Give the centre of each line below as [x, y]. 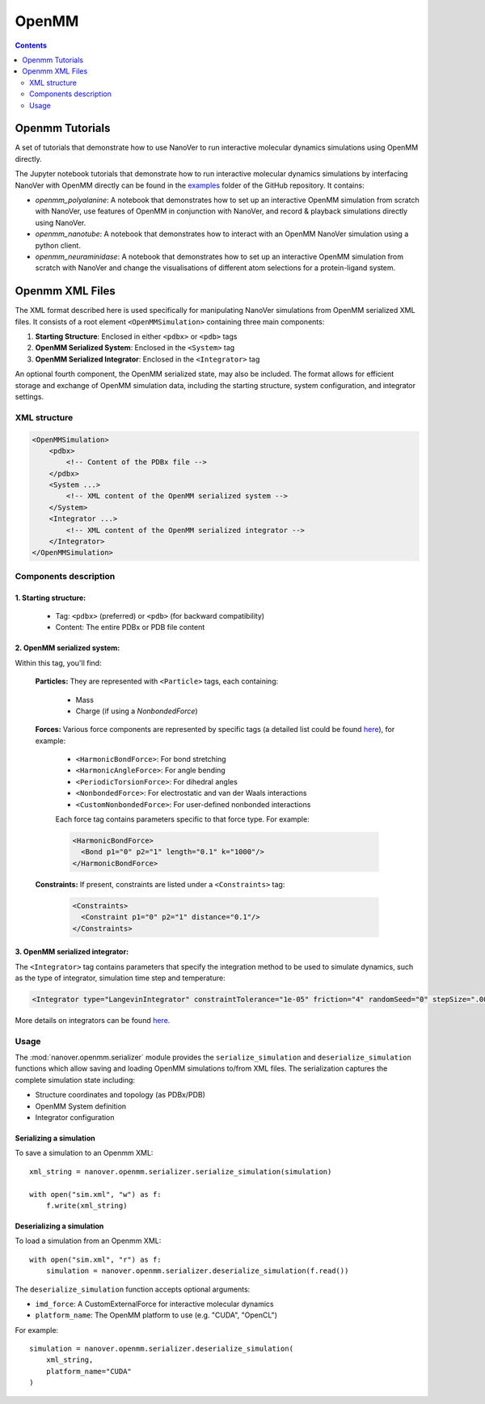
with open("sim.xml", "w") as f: [95, 1194]
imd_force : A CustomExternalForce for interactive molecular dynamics [154, 1304]
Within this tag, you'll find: [58, 662]
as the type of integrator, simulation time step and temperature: [120, 978]
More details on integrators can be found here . [93, 1020]
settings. [30, 396]
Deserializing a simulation [59, 1226]
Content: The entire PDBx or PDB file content [130, 628]
